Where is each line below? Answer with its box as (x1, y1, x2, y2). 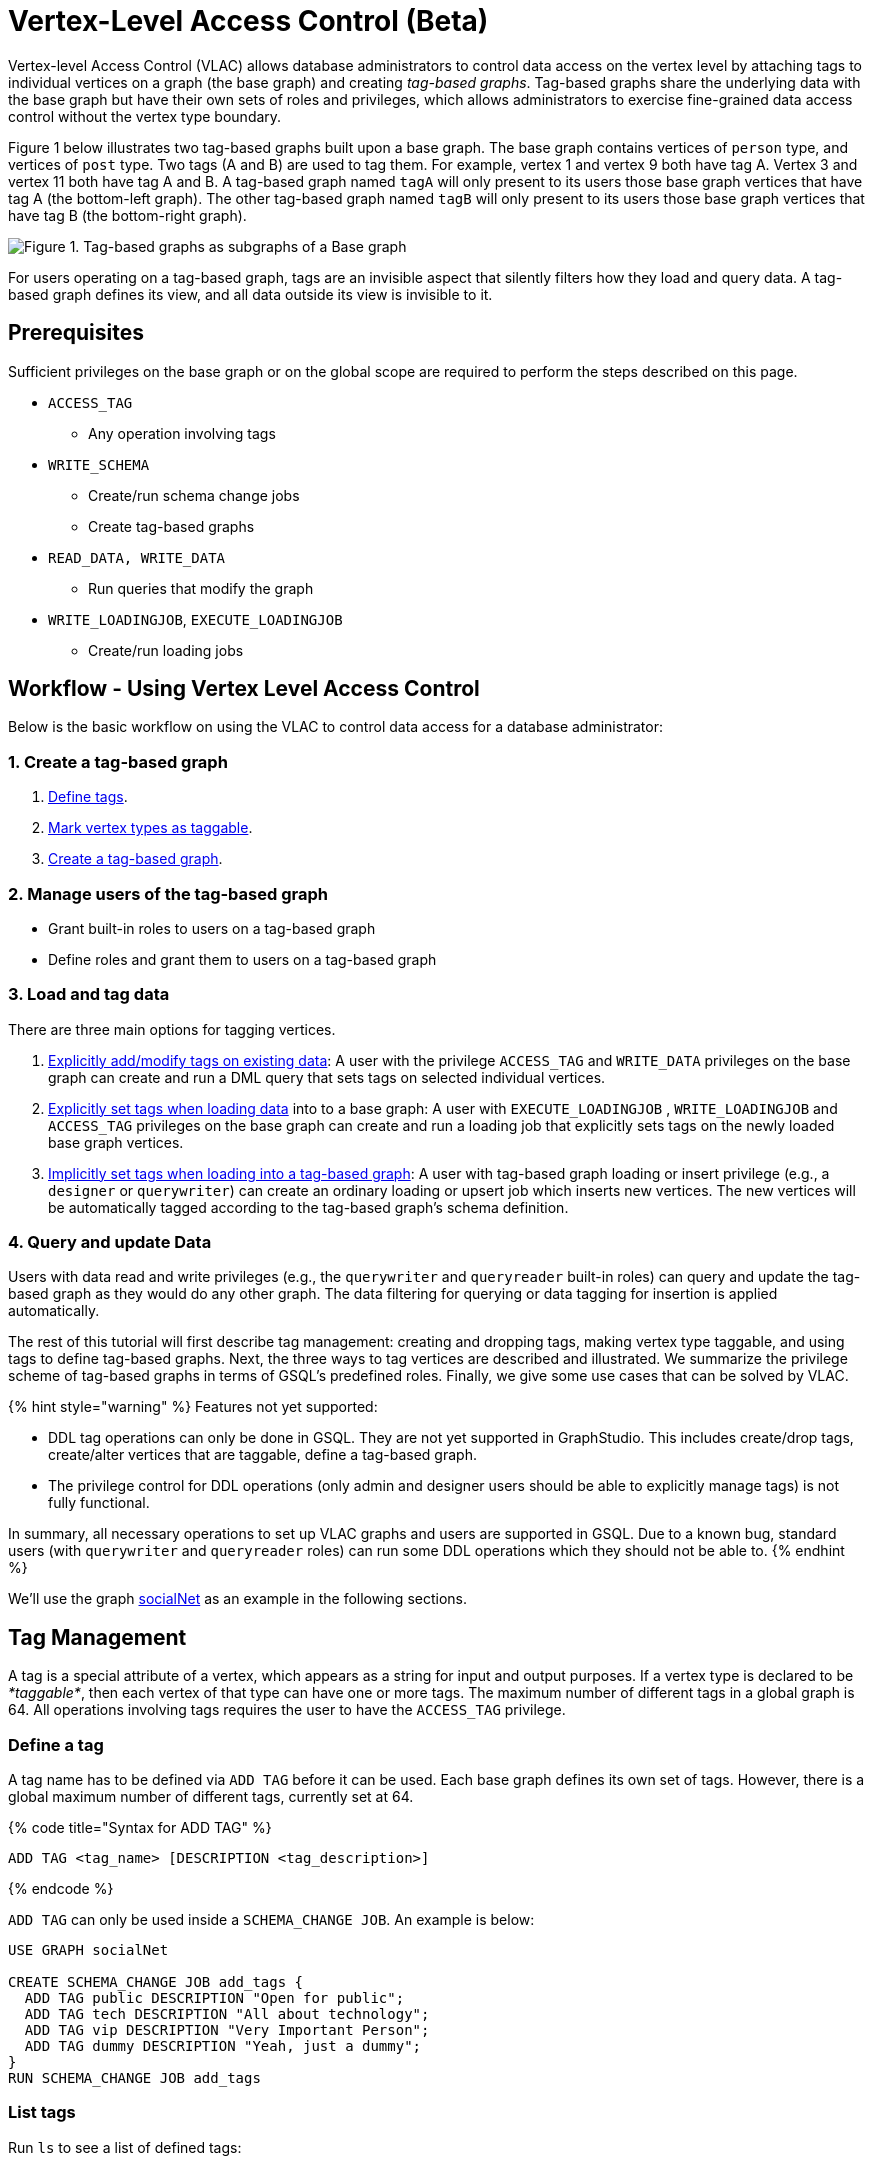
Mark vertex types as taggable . (48, 819, 253, 837)
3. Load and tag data (8, 984, 170, 1005)
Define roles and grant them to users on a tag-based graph (48, 950, 437, 968)
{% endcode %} (8, 1880, 114, 1898)
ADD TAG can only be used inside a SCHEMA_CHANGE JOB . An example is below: (8, 1911, 535, 1929)
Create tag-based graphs (88, 517, 255, 535)
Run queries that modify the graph (88, 579, 314, 597)
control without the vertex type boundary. (8, 107, 282, 125)
